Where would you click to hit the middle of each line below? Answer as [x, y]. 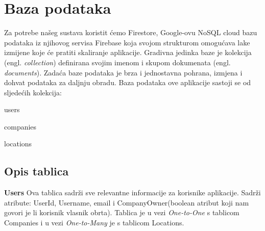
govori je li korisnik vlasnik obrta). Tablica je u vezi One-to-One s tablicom [122, 212]
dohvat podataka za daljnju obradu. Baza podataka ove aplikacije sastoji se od [128, 82]
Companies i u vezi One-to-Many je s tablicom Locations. [94, 223]
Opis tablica [37, 171]
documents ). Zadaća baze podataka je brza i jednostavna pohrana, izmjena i [123, 72]
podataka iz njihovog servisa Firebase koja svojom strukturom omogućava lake [127, 42]
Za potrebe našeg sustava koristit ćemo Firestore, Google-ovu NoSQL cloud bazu [131, 32]
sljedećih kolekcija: [33, 92]
